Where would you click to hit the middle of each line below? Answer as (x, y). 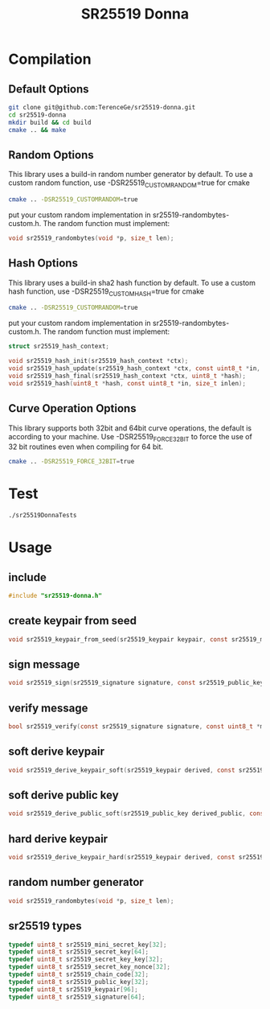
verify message (48, 708)
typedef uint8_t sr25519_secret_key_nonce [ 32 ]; (90, 967)
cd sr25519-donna (37, 115)
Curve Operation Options (72, 408)
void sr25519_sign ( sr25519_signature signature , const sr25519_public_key (136, 683)
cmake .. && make (37, 130)
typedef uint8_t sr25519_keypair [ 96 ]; (73, 989)
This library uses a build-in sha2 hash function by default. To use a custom (132, 282)
